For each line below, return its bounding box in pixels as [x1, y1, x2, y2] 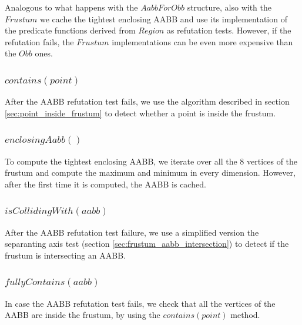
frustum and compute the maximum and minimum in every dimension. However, [5, 166, 296, 179]
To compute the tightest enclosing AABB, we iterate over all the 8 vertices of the [5, 155, 298, 167]
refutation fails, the [5, 35, 74, 48]
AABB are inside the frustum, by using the [5, 309, 160, 321]
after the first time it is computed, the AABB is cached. [5, 177, 206, 190]
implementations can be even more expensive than [112, 35, 293, 48]
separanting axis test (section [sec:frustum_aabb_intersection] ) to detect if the [5, 237, 289, 250]
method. [230, 309, 260, 321]
